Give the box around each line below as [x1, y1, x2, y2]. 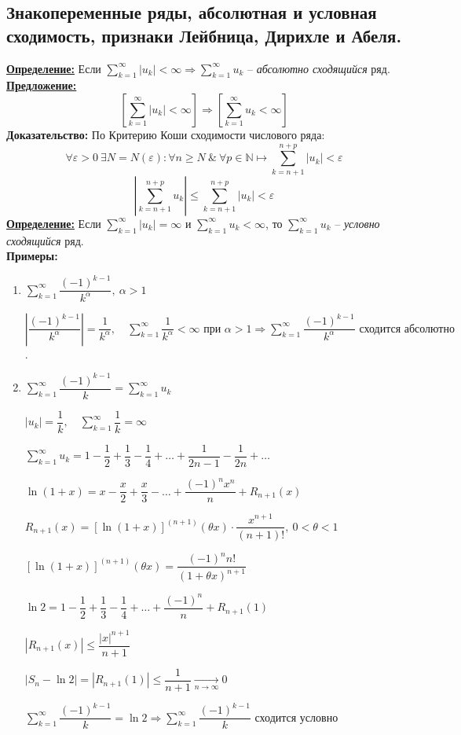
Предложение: [6, 77, 77, 94]
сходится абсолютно [359, 323, 455, 335]
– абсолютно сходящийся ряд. [247, 60, 390, 76]
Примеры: [6, 248, 58, 264]
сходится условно [254, 712, 338, 724]
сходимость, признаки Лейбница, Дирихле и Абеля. [6, 23, 402, 47]
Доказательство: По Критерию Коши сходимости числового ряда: [6, 126, 325, 142]
